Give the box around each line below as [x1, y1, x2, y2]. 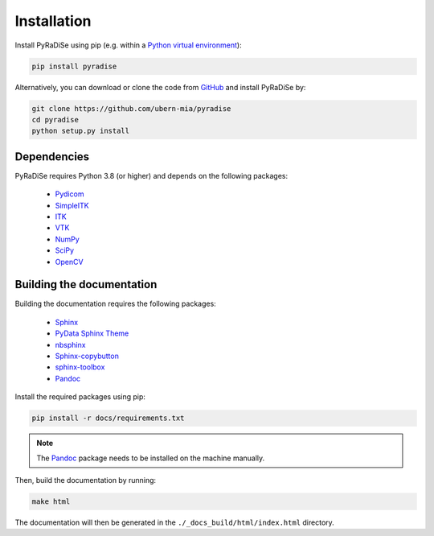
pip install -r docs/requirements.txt [31, 414, 185, 423]
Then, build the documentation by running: [14, 475, 157, 484]
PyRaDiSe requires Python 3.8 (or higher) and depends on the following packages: [14, 171, 289, 180]
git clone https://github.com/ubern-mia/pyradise [31, 104, 231, 113]
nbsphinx [55, 340, 86, 349]
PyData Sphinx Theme [55, 328, 129, 338]
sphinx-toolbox [55, 362, 105, 372]
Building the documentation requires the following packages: [14, 299, 216, 309]
